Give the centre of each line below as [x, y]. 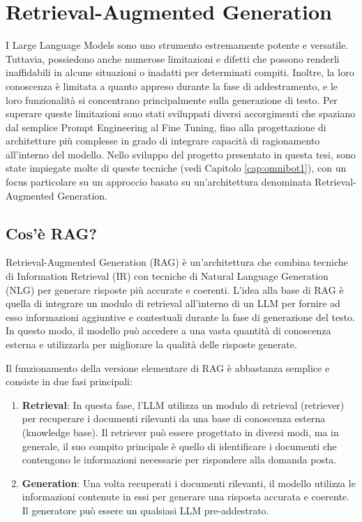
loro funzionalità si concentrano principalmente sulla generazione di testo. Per [172, 99]
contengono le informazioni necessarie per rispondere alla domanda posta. [179, 460]
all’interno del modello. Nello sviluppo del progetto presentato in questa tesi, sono [181, 154]
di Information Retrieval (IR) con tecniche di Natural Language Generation [167, 276]
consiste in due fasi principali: [69, 381]
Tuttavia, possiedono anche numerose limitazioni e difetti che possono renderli [173, 58]
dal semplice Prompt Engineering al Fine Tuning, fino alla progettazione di [166, 127]
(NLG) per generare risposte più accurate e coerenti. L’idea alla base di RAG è [175, 289]
